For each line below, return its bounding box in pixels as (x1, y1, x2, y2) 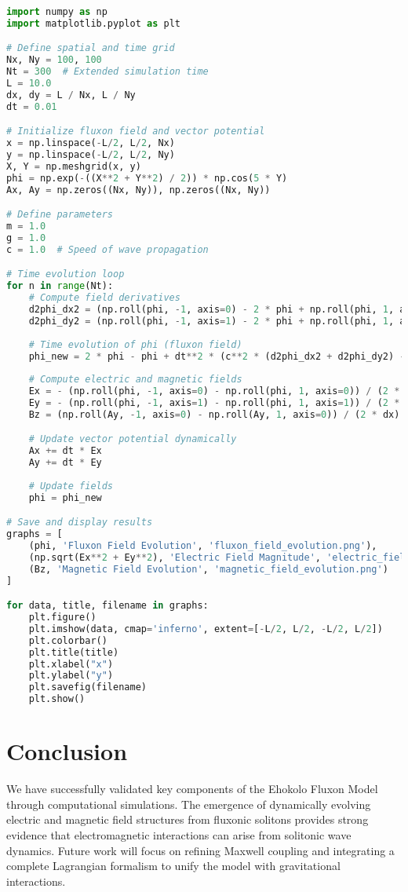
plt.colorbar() (28, 634, 107, 646)
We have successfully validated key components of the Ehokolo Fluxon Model (6, 780, 378, 797)
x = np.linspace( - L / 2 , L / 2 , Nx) (6, 137, 175, 149)
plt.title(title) (28, 646, 119, 658)
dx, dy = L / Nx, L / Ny (6, 89, 136, 101)
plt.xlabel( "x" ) (28, 658, 114, 670)
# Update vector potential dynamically (28, 433, 237, 445)
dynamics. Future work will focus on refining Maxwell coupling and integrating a (6, 842, 395, 858)
